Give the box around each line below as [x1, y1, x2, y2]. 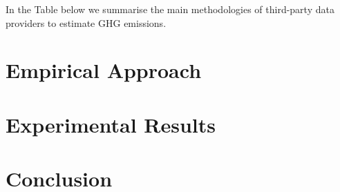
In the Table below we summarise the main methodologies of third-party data [6, 2, 334, 16]
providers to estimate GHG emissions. [6, 15, 167, 30]
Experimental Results [6, 110, 216, 138]
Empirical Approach [6, 56, 202, 84]
